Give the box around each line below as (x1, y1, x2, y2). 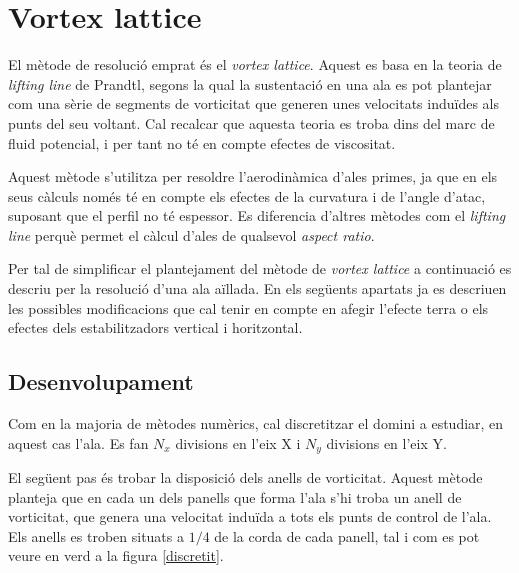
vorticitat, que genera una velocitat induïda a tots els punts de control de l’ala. (8, 506, 492, 527)
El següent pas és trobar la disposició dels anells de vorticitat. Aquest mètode (8, 467, 483, 488)
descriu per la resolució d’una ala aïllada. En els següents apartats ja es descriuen (8, 278, 507, 299)
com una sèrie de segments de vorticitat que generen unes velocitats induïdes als (8, 93, 499, 114)
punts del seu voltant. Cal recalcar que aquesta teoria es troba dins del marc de (8, 112, 495, 133)
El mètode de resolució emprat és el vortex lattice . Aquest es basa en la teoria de (8, 54, 502, 75)
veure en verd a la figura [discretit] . (8, 545, 224, 566)
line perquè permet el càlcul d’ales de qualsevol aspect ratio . (8, 224, 375, 245)
